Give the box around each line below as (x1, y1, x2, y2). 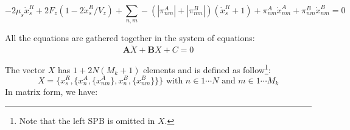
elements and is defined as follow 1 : (143, 62, 271, 76)
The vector (5, 63, 46, 76)
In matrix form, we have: (5, 85, 98, 97)
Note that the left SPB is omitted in (19, 114, 155, 127)
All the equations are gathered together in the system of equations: (5, 31, 255, 44)
